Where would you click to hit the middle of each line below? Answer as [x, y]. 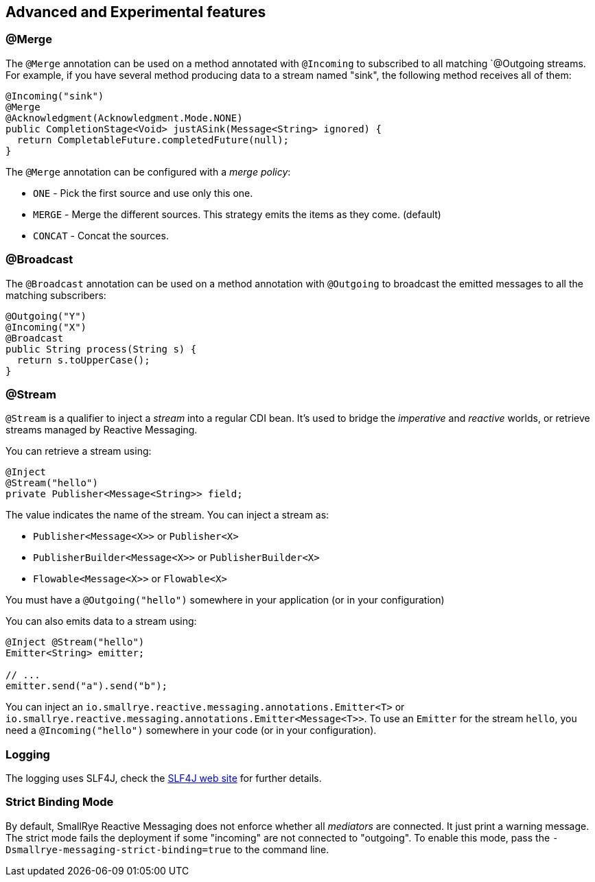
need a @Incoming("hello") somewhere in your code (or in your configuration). [191, 730]
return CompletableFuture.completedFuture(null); [153, 140]
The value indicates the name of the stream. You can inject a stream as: [167, 515]
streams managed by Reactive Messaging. [102, 430]
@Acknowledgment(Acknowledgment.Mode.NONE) [124, 118]
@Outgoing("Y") [46, 316]
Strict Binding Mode [60, 802]
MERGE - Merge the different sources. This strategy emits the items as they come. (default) [237, 214]
